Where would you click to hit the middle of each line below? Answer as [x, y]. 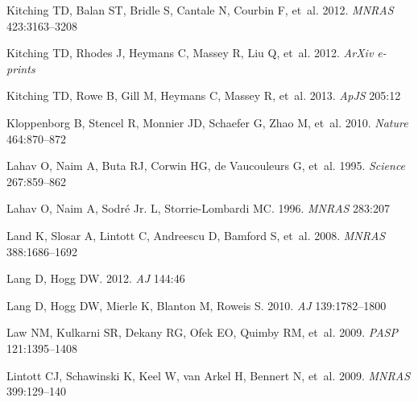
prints [21, 68]
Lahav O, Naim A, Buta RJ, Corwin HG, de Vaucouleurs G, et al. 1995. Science [206, 166]
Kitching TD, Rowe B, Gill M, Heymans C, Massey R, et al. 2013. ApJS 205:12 [204, 95]
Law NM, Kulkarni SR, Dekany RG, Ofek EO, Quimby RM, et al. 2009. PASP [202, 332]
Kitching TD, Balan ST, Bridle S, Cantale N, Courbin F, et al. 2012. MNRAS [200, 10]
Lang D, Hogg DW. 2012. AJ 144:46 [96, 278]
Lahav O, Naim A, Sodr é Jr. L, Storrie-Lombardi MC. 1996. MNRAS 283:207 [198, 208]
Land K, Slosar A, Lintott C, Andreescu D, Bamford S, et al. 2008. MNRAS [196, 235]
